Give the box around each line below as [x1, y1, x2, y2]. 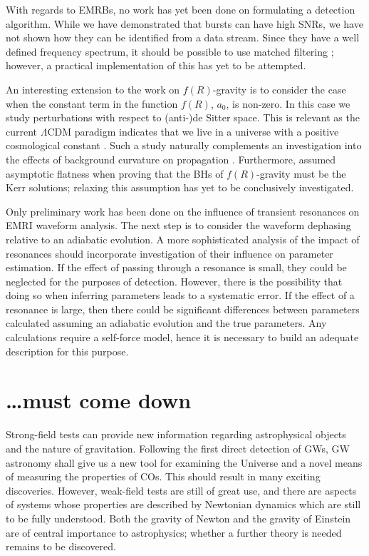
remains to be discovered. [6, 539, 116, 554]
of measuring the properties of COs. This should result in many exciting [6, 469, 321, 484]
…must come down [6, 385, 192, 415]
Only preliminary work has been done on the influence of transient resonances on [6, 203, 360, 218]
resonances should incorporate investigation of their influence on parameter [6, 246, 333, 261]
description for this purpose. [6, 343, 129, 358]
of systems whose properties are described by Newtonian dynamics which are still [6, 497, 361, 512]
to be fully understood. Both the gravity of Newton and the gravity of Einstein [6, 510, 351, 525]
